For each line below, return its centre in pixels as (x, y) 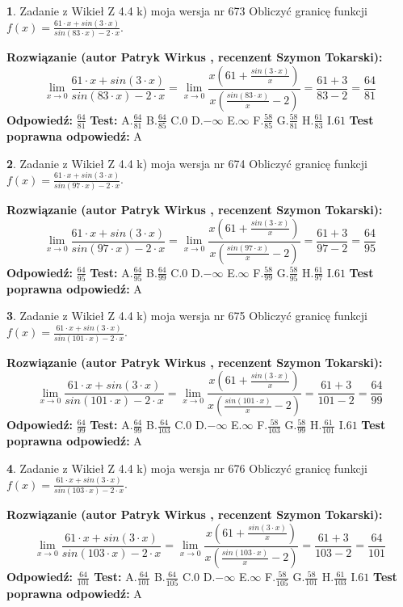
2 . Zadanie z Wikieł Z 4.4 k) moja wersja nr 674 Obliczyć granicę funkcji (187, 163)
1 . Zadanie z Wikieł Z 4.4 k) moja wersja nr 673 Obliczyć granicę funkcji (187, 11)
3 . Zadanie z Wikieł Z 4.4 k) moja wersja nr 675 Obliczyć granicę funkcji (187, 316)
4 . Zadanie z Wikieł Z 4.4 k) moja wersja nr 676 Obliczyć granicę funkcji (187, 468)
